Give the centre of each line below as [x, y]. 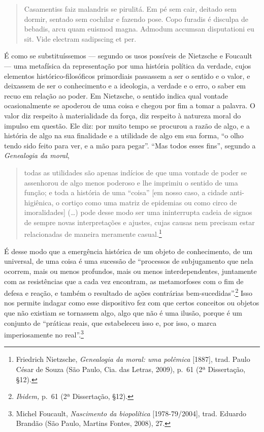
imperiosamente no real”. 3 [44, 334]
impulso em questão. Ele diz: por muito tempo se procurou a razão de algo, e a [127, 125]
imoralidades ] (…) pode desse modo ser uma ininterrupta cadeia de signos [138, 212]
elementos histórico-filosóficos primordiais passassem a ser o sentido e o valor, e [127, 75]
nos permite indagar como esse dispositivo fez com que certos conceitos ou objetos [132, 303]
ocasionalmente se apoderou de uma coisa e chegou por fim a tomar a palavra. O [130, 105]
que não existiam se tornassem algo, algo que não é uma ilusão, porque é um [123, 312]
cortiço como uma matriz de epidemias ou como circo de [149, 202]
